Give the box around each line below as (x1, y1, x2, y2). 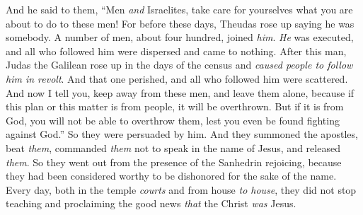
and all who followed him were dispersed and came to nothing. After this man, (6, 43, 347, 58)
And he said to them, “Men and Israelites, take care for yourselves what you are (6, 2, 353, 16)
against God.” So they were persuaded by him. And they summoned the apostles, (6, 127, 358, 141)
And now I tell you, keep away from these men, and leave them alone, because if (6, 85, 355, 100)
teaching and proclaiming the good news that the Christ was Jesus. (6, 196, 296, 211)
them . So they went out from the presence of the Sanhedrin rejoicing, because (6, 154, 342, 169)
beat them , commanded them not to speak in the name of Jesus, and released (6, 140, 340, 155)
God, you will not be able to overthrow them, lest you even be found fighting (6, 112, 340, 127)
